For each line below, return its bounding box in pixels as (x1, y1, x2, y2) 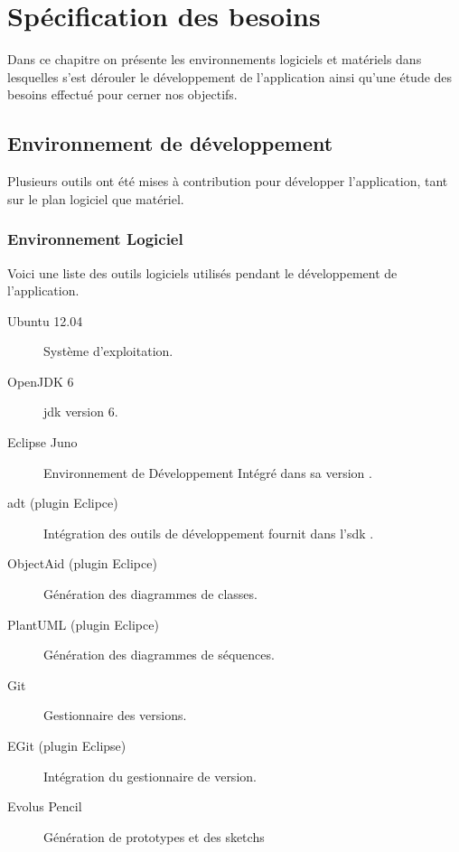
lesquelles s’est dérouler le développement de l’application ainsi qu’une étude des (7, 67, 453, 86)
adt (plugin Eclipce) (7, 493, 118, 512)
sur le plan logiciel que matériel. (7, 189, 184, 208)
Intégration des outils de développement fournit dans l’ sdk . (43, 523, 374, 542)
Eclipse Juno (7, 433, 78, 452)
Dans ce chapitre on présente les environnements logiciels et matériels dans (7, 50, 422, 69)
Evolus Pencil (7, 797, 82, 816)
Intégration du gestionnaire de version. (43, 766, 257, 785)
